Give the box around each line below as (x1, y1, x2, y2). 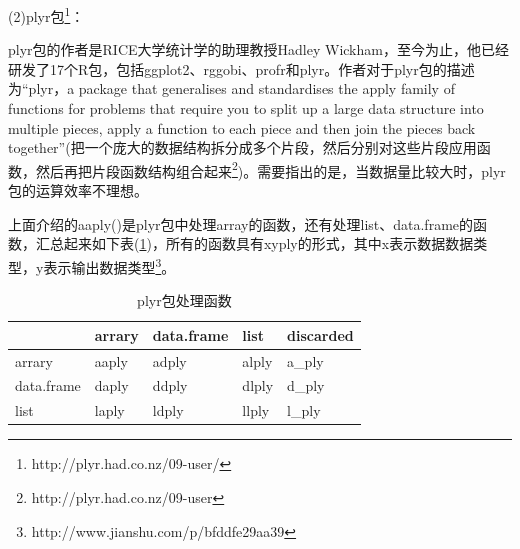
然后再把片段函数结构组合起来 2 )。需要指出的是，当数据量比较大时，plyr (35, 157, 506, 181)
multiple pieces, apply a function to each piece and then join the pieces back (8, 117, 476, 138)
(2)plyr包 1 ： (8, 3, 85, 26)
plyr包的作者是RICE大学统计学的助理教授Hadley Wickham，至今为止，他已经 (8, 39, 509, 60)
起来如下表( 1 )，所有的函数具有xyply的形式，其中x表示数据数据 (63, 233, 474, 254)
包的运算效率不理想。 (8, 180, 148, 201)
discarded (287, 324, 354, 345)
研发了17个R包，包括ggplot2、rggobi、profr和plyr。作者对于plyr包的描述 (8, 58, 475, 79)
